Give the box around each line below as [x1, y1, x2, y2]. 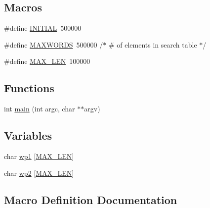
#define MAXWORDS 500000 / [4, 39, 103, 50]
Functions [4, 80, 54, 96]
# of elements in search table [108, 39, 197, 50]
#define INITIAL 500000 [4, 23, 82, 33]
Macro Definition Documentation [4, 192, 177, 207]
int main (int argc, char [4, 104, 75, 114]
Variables [4, 128, 52, 143]
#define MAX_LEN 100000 [4, 56, 90, 66]
